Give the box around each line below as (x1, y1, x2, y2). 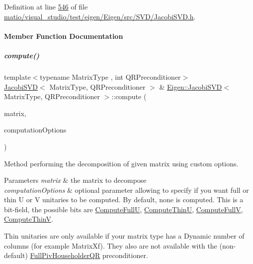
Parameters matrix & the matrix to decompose (4, 175, 147, 185)
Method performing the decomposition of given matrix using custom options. (4, 158, 239, 168)
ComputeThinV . (4, 214, 53, 224)
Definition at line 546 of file (4, 1, 88, 11)
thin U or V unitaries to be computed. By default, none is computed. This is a (4, 194, 244, 205)
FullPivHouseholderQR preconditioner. (30, 250, 148, 261)
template (4, 71, 31, 82)
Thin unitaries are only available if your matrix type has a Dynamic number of (4, 231, 245, 241)
